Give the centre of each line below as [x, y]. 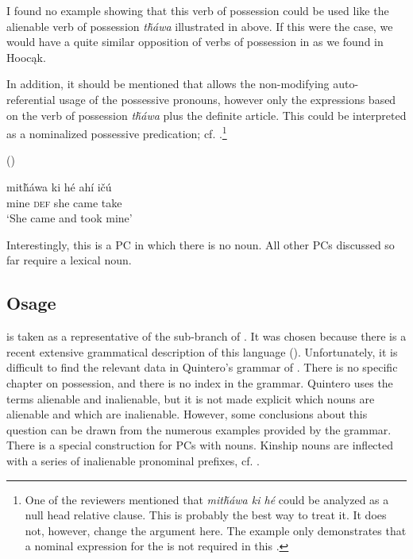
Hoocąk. [26, 57]
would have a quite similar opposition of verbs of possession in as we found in [195, 42]
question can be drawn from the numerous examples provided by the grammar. [199, 429]
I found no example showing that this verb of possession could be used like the [198, 10]
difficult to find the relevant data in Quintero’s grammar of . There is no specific [202, 367]
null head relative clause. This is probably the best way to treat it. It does [206, 515]
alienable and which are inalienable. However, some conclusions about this [187, 414]
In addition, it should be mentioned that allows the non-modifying [168, 84]
